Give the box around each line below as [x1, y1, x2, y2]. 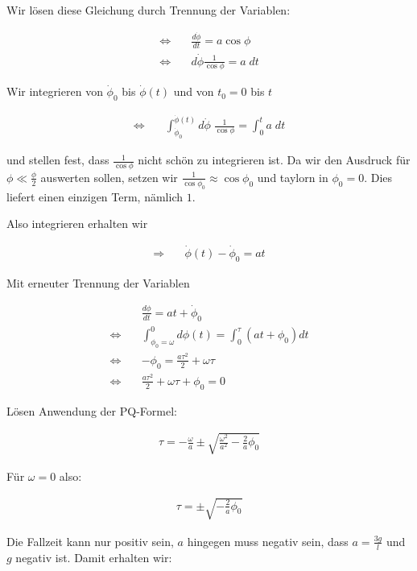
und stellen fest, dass [6, 151, 109, 168]
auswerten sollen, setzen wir [40, 168, 178, 185]
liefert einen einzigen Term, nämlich [6, 188, 184, 205]
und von [173, 83, 214, 100]
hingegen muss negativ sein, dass [187, 532, 349, 549]
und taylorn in [257, 168, 328, 185]
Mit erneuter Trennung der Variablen [6, 274, 190, 291]
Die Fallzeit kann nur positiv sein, [6, 532, 174, 549]
